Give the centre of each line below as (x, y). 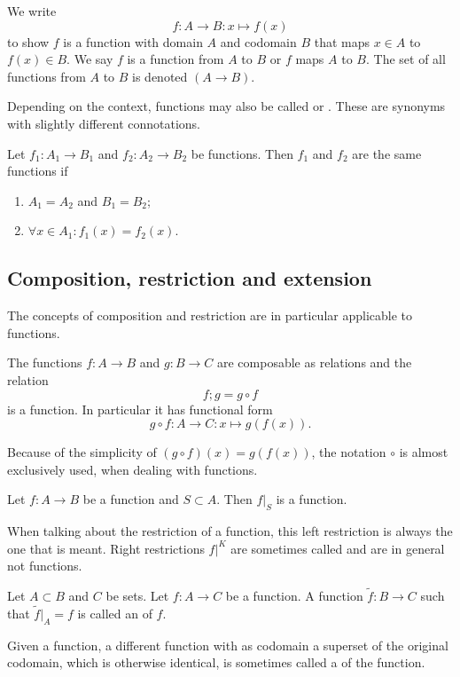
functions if (38, 171)
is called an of (115, 613)
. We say (90, 59)
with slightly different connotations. (104, 123)
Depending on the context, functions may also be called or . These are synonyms (226, 106)
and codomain (258, 41)
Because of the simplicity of (82, 452)
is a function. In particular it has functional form (140, 409)
